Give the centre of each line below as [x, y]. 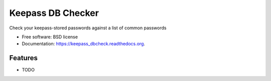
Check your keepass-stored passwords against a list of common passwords [88, 28]
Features [23, 58]
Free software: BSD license [50, 37]
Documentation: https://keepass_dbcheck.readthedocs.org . [84, 44]
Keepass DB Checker [54, 13]
